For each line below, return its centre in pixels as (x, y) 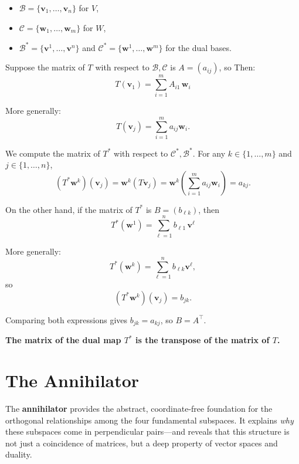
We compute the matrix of (53, 153)
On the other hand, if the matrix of (69, 209)
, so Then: (237, 67)
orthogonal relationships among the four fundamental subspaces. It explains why (149, 420)
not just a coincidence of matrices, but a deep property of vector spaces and (142, 443)
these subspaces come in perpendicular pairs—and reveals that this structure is (147, 431)
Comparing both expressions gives (67, 319)
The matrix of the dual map (63, 340)
